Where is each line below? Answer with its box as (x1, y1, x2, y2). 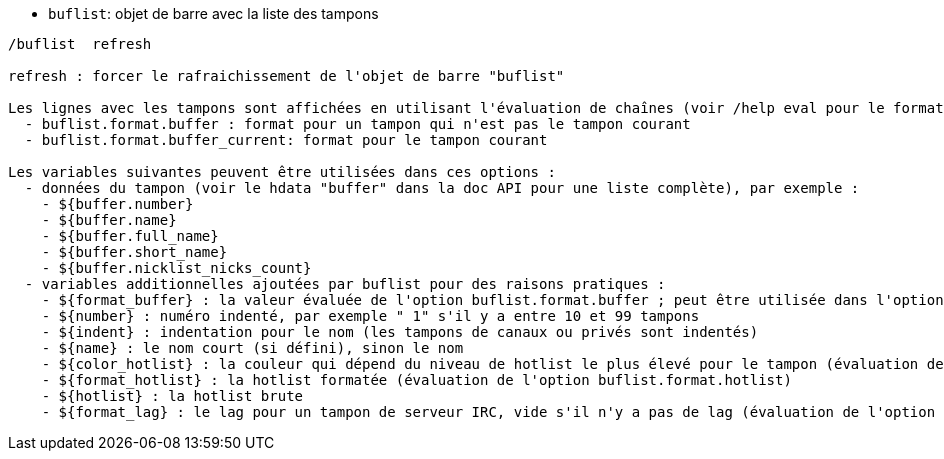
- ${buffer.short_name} (41, 244, 228, 260)
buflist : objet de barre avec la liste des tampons (48, 5, 379, 22)
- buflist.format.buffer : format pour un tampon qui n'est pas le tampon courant (24, 116, 691, 132)
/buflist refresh (8, 36, 152, 52)
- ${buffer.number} (41, 196, 194, 212)
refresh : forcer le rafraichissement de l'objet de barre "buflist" (8, 68, 565, 84)
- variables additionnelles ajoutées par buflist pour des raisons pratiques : (24, 276, 666, 292)
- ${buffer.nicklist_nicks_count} (41, 260, 312, 276)
